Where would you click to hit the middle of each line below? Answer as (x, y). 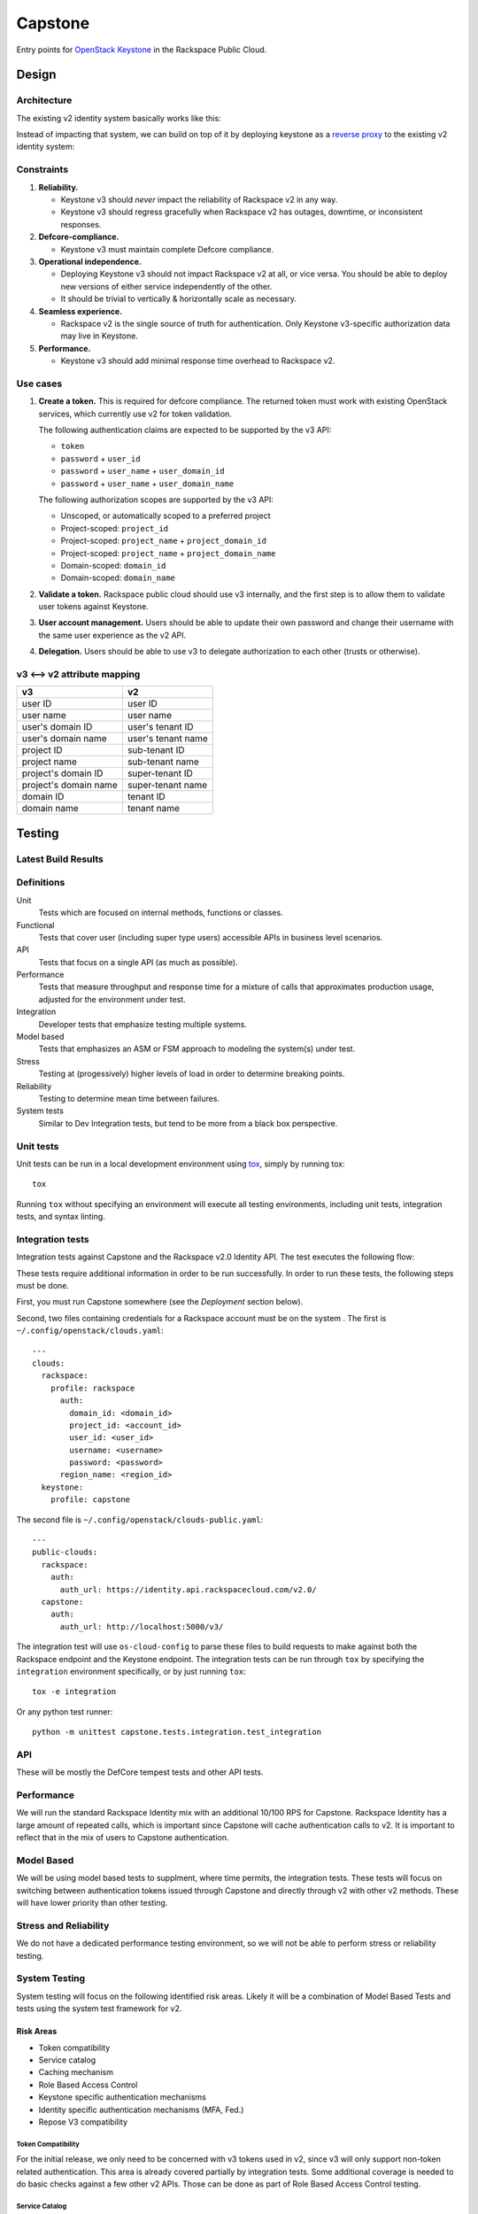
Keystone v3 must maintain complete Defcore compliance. (167, 249)
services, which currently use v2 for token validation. (135, 414)
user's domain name (64, 739)
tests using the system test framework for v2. (99, 2009)
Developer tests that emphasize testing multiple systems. (143, 1024)
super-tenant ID (160, 773)
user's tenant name (167, 739)
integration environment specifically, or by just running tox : (131, 1671)
